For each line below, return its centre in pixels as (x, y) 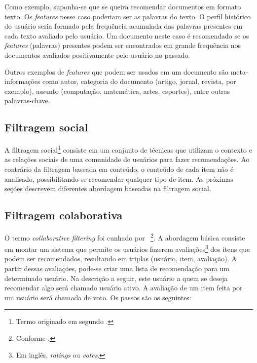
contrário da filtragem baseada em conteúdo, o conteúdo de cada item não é (119, 169)
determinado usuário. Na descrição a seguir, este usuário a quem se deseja (116, 278)
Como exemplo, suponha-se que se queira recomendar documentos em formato (123, 6)
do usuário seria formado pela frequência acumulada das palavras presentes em (124, 26)
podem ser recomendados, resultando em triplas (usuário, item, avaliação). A (121, 259)
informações (22, 81)
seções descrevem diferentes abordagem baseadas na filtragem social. (108, 188)
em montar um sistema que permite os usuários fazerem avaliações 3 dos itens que (127, 248)
